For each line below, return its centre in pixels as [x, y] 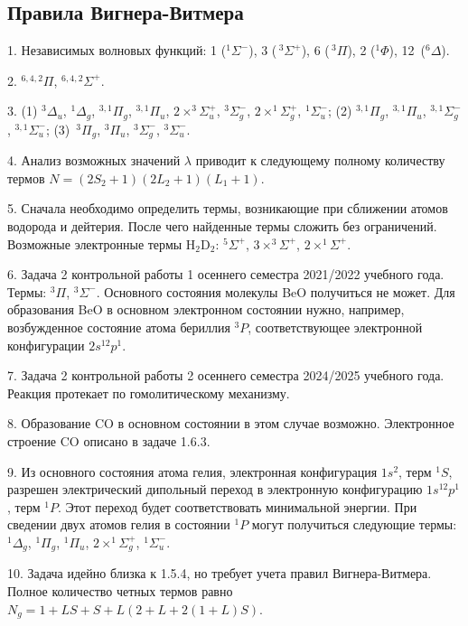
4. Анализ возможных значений [94, 160]
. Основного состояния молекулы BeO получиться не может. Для [276, 291]
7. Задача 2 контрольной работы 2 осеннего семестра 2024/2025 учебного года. [226, 375]
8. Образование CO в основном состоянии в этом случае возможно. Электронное [231, 423]
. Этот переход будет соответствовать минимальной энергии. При [237, 506]
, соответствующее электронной [335, 327]
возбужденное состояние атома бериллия [119, 327]
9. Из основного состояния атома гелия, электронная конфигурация [192, 471]
